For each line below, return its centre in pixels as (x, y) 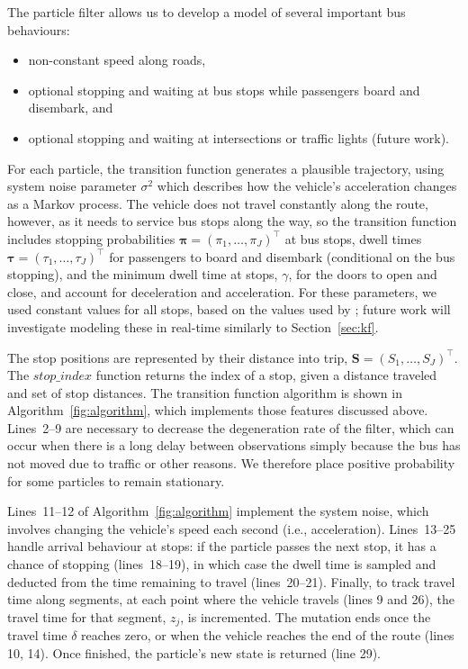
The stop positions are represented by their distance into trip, (178, 357)
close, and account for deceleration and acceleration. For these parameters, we (222, 291)
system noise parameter (72, 186)
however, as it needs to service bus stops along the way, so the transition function (232, 221)
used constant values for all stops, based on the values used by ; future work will (229, 309)
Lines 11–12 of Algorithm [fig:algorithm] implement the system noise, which (218, 511)
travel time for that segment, (87, 616)
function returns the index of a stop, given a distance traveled (266, 375)
